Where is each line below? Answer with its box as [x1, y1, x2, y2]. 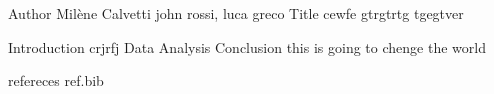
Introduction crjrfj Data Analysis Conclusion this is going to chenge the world [8, 36, 486, 57]
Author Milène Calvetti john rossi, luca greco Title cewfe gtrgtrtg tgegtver [8, 3, 464, 23]
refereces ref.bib [8, 70, 104, 91]
